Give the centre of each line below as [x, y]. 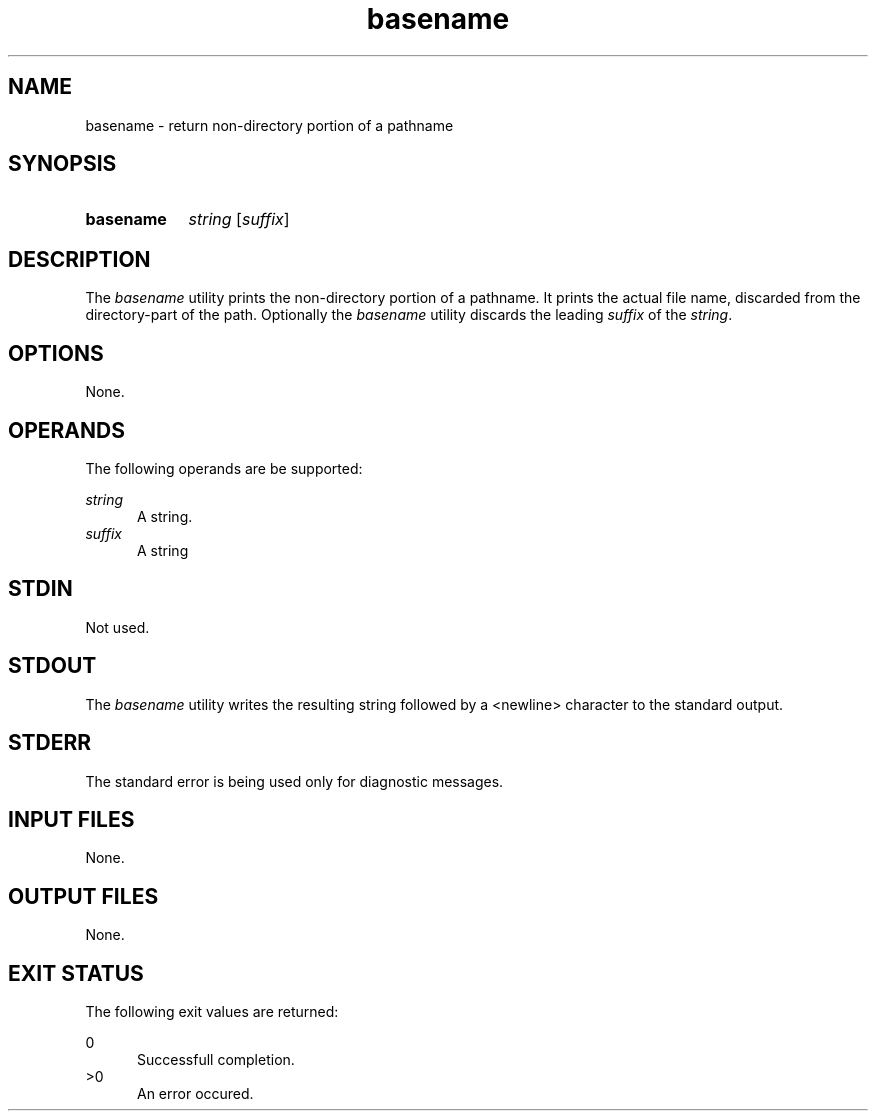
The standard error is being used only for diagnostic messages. [294, 781]
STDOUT [52, 666]
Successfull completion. [216, 1060]
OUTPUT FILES [83, 896]
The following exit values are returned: [212, 1012]
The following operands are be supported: [224, 468]
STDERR [50, 743]
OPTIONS [56, 353]
